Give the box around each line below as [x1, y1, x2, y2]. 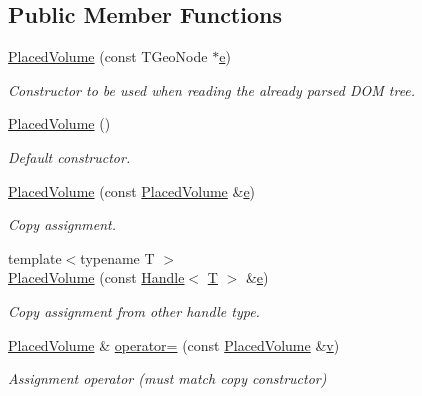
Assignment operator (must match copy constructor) [8, 368, 327, 389]
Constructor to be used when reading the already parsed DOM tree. [8, 79, 416, 100]
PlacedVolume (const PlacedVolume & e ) [8, 180, 256, 201]
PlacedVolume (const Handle [8, 267, 185, 288]
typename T [80, 247, 155, 268]
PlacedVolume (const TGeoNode [8, 46, 208, 67]
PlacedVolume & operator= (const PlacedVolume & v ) [8, 334, 340, 355]
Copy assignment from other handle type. [8, 300, 260, 321]
